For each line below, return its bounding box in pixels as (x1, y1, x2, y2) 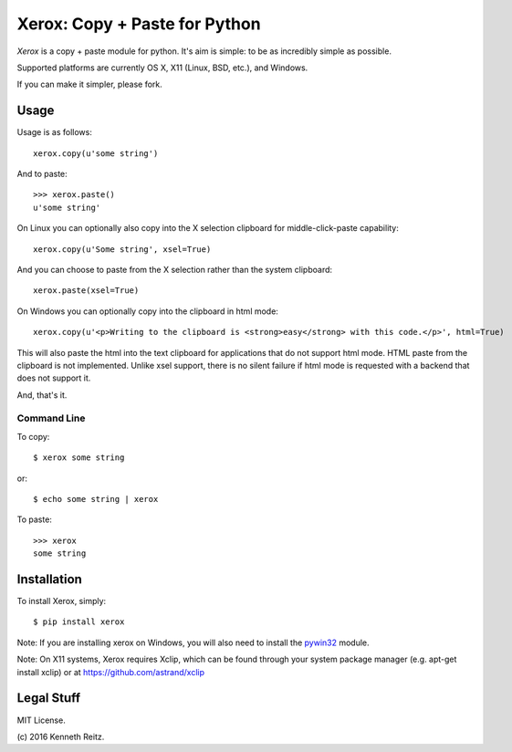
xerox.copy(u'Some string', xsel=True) (33, 244, 212, 255)
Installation (16, 571, 82, 587)
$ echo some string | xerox (33, 494, 159, 505)
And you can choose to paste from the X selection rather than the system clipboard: (16, 264, 333, 275)
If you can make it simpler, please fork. (16, 78, 163, 90)
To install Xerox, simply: (16, 596, 107, 607)
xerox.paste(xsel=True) (33, 286, 140, 296)
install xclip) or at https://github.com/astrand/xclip (16, 666, 205, 677)
